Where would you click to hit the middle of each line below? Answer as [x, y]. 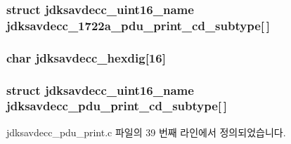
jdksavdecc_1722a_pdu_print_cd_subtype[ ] [138, 25]
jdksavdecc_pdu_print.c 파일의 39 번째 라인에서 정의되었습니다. [146, 132]
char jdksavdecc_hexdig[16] [86, 57]
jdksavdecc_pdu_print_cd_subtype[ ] [117, 106]
